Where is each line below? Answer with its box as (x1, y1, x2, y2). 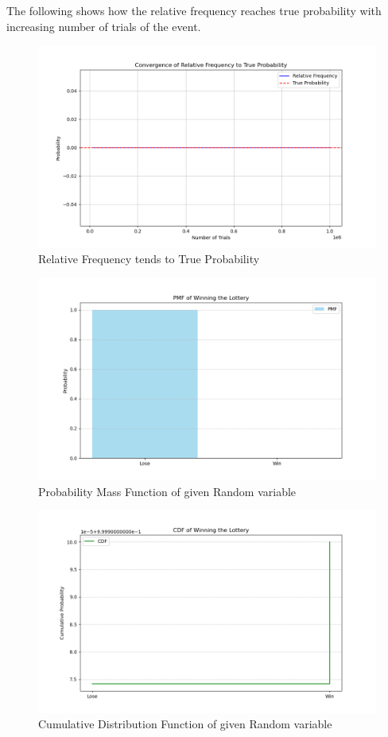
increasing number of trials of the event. (6, 17, 201, 34)
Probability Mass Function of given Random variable (38, 483, 297, 499)
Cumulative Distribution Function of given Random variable (38, 716, 332, 732)
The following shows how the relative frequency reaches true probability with (6, 2, 382, 18)
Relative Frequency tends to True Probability (38, 250, 260, 267)
